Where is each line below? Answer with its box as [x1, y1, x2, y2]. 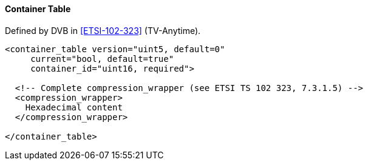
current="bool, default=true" [30, 53, 174, 64]
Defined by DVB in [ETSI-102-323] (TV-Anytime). [5, 25, 201, 36]
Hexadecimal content [25, 102, 123, 112]
